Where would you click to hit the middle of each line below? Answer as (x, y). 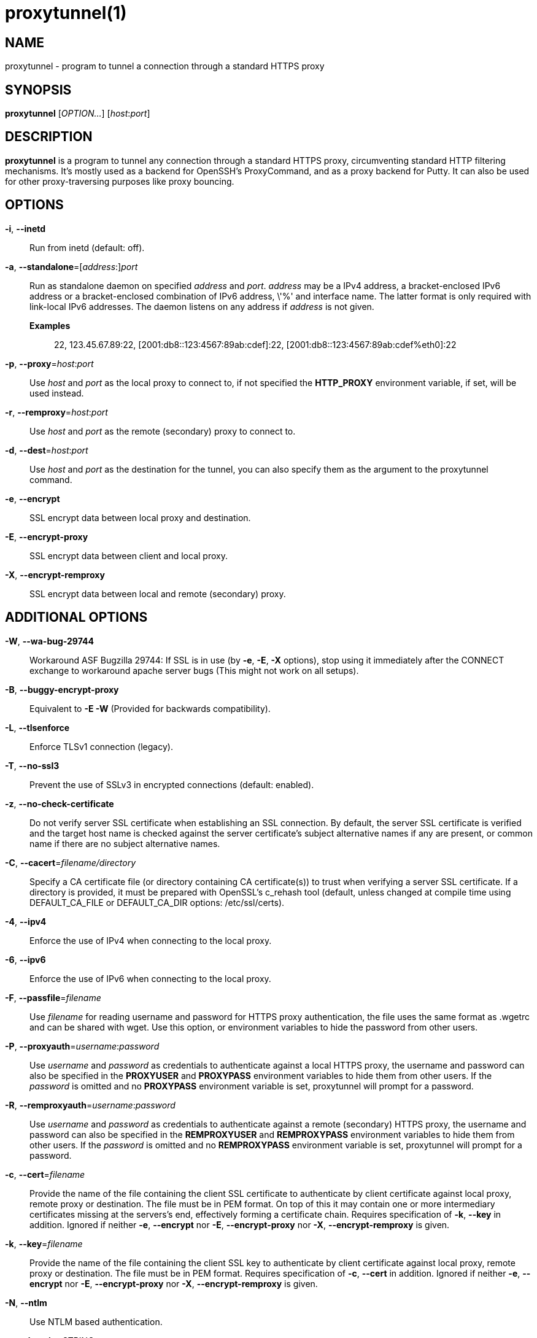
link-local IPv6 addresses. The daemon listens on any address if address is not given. (202, 306)
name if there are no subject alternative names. (125, 843)
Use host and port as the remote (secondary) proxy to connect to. (163, 431)
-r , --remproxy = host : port (56, 412)
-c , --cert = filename (45, 1174)
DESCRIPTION (49, 137)
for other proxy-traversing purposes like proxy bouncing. (120, 181)
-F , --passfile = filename (53, 997)
